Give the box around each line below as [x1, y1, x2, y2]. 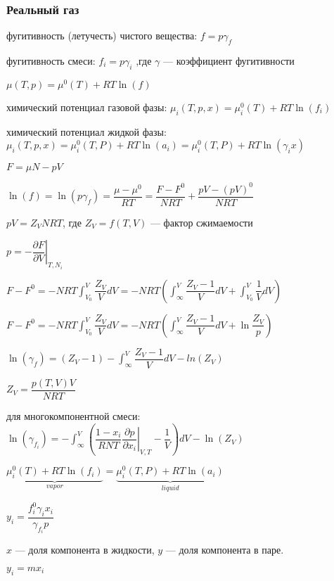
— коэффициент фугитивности [163, 53, 295, 68]
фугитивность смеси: [6, 53, 96, 68]
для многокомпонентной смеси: [6, 409, 141, 423]
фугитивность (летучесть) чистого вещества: [6, 28, 198, 43]
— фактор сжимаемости [150, 215, 253, 229]
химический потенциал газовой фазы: [6, 99, 167, 114]
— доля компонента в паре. [165, 542, 284, 557]
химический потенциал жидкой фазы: [6, 124, 167, 139]
